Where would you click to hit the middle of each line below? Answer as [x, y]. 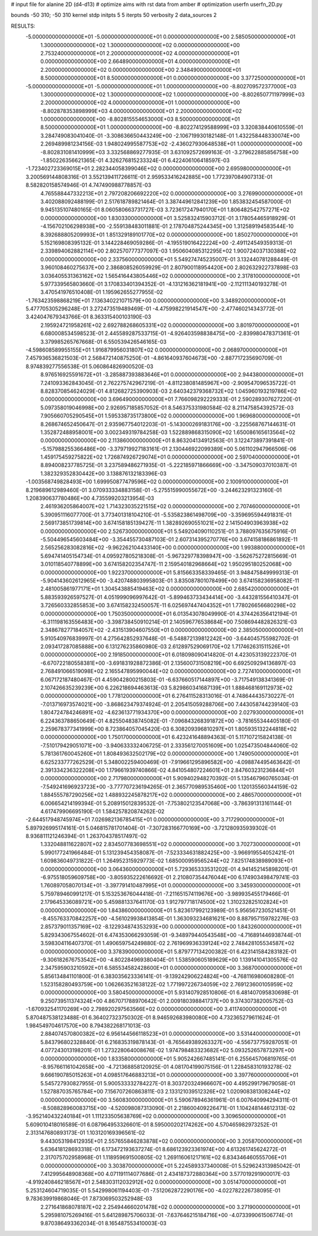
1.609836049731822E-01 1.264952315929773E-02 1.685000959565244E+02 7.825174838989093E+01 [166, 861]
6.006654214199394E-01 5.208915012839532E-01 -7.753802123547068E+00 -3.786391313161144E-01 [166, 803]
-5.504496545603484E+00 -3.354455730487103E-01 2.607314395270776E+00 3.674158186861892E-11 [169, 539]
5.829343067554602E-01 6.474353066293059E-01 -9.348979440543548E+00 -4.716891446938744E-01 [171, 935]
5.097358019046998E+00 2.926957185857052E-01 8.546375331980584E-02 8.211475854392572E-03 [167, 407]
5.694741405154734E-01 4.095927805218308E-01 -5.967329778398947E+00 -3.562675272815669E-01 [168, 556]
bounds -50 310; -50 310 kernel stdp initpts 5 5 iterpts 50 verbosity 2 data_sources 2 [114, 15]
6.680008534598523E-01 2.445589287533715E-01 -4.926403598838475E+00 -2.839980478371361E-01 [170, 333]
